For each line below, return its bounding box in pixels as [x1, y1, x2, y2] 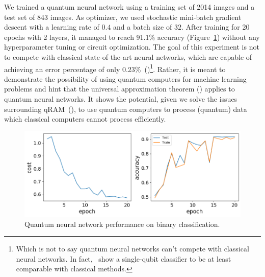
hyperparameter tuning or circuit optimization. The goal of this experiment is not [4, 41, 259, 52]
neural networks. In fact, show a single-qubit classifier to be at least [16, 253, 231, 264]
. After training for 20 [181, 21, 250, 32]
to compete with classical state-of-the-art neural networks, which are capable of [4, 51, 252, 62]
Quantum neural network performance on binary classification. [24, 218, 220, 229]
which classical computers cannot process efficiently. [4, 113, 166, 124]
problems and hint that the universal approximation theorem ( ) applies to [4, 83, 235, 94]
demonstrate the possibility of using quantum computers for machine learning [4, 73, 247, 84]
